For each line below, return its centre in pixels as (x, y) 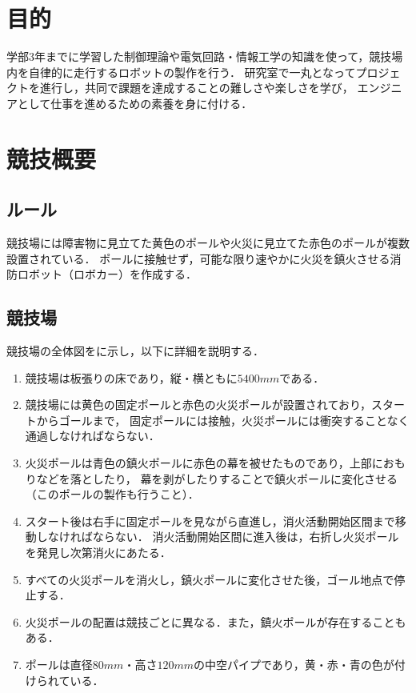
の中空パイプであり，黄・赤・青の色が (294, 664)
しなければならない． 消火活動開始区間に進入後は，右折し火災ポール (218, 537)
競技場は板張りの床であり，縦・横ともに (131, 377)
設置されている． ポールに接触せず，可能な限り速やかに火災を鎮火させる (198, 258)
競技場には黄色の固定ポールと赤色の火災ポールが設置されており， (198, 405)
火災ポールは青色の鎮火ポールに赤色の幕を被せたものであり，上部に (204, 463)
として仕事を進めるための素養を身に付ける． (135, 103)
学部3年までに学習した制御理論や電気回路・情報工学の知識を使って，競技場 (205, 56)
